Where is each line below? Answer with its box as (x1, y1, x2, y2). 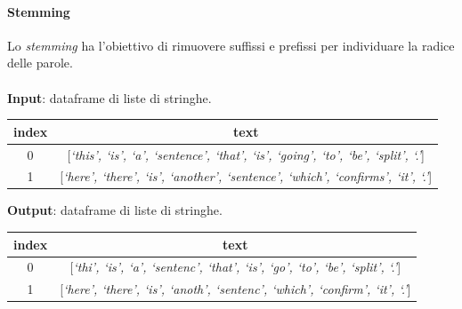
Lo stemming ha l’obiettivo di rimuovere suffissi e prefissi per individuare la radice (7, 36, 455, 54)
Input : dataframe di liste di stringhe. (7, 88, 212, 107)
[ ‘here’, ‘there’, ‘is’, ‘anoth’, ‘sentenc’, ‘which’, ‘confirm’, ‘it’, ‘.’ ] (60, 280, 411, 298)
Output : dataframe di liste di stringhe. (7, 201, 223, 219)
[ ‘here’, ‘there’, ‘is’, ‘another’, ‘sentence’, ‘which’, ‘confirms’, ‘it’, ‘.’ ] (60, 167, 433, 186)
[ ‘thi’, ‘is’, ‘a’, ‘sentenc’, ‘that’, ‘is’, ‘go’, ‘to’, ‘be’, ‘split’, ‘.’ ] (69, 257, 401, 276)
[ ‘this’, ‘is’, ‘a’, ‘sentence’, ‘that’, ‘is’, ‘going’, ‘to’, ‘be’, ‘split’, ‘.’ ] (67, 145, 425, 163)
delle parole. (7, 53, 73, 72)
